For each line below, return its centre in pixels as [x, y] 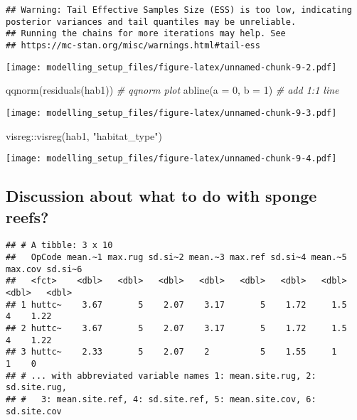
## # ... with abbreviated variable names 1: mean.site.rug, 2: [161, 376]
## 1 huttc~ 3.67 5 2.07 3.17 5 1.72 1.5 [176, 305]
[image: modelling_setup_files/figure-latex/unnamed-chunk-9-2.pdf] [171, 67]
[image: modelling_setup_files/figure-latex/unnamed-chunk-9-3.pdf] [171, 113]
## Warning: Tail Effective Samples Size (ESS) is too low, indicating [179, 10]
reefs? [27, 216]
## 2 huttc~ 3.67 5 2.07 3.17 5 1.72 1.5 [176, 328]
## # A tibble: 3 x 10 [59, 246]
